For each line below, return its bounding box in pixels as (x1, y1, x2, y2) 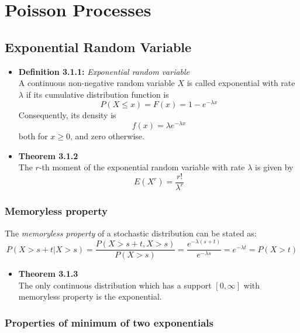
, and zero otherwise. (70, 130, 144, 142)
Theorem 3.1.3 (18, 267, 78, 280)
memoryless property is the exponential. (18, 290, 162, 303)
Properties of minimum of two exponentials (5, 315, 213, 329)
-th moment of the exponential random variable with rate (39, 161, 245, 173)
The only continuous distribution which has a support (18, 279, 212, 291)
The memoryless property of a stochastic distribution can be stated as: (5, 226, 257, 239)
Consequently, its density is (18, 109, 116, 121)
